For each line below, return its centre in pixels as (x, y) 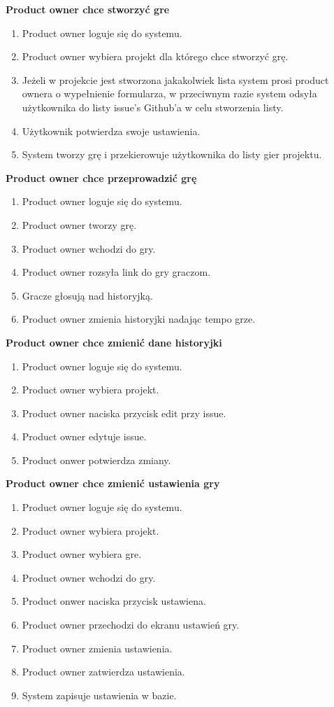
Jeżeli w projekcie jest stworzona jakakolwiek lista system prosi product (175, 79)
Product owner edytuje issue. (84, 436)
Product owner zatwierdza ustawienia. (103, 672)
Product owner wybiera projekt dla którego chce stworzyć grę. (155, 56)
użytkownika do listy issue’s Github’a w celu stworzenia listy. (153, 107)
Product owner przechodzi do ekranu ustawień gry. (131, 625)
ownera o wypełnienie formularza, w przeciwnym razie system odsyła (169, 93)
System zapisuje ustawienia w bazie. (99, 695)
